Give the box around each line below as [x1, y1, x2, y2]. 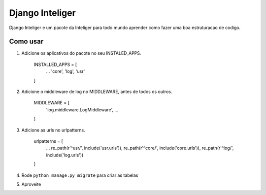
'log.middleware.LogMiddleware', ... [46, 106, 119, 113]
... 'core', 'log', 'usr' [46, 68, 85, 74]
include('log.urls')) [46, 152, 84, 158]
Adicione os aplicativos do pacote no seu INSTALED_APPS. [21, 50, 141, 56]
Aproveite [21, 181, 41, 187]
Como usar [9, 37, 44, 46]
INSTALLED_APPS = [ [33, 62, 77, 67]
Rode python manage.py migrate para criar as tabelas [21, 172, 138, 178]
